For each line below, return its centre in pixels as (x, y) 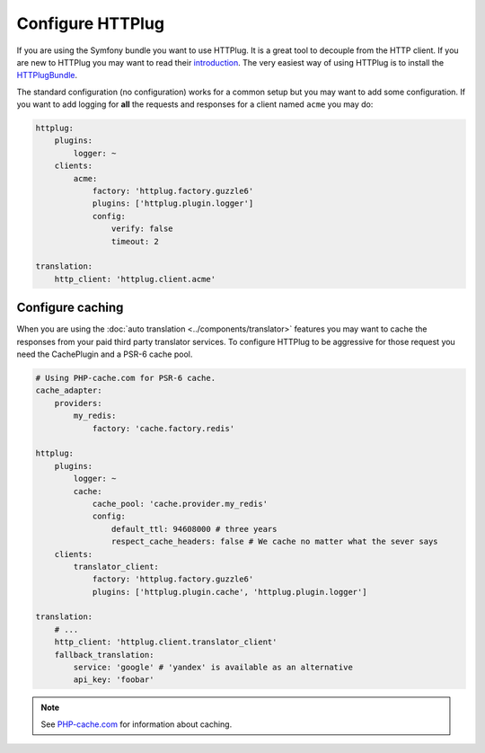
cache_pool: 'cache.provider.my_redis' (180, 504)
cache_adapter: (69, 390)
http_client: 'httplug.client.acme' (135, 279)
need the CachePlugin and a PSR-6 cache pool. (105, 354)
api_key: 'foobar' (114, 680)
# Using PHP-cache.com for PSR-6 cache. (125, 378)
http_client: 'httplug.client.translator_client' (166, 642)
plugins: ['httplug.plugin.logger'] (173, 204)
